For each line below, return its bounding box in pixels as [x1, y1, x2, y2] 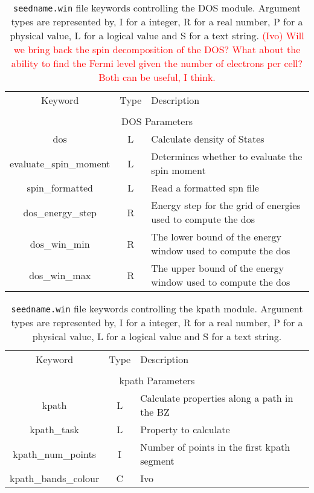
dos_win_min [30, 236, 90, 251]
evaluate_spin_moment [10, 156, 111, 170]
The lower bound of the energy [151, 230, 281, 243]
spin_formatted [27, 181, 93, 195]
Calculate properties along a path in [140, 391, 293, 405]
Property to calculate [140, 422, 230, 436]
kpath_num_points [13, 446, 97, 461]
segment [140, 454, 175, 468]
